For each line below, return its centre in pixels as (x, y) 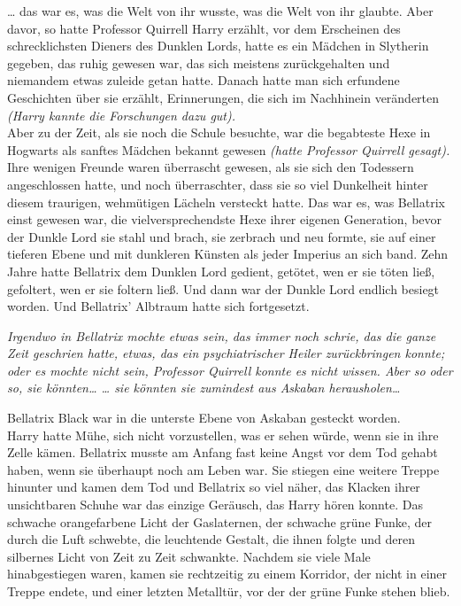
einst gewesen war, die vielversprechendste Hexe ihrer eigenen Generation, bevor (225, 219)
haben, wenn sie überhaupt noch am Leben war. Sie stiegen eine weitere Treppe (223, 469)
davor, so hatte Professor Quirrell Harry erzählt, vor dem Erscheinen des (204, 28)
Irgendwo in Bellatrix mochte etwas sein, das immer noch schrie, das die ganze (222, 335)
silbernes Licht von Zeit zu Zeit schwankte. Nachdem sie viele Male (189, 556)
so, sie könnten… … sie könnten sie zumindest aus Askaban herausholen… (204, 388)
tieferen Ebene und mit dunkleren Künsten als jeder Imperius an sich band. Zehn (228, 254)
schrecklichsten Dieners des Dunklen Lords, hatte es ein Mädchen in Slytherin (218, 46)
